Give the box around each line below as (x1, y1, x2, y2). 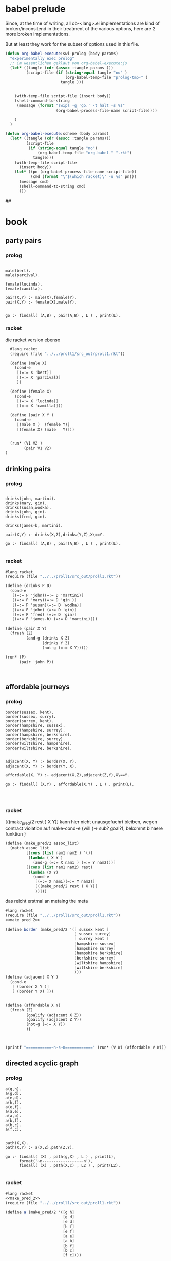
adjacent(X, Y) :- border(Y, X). (5, 763, 77, 769)
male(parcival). (5, 272, 40, 278)
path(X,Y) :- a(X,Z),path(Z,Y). (5, 1145, 74, 1150)
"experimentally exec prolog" (10, 56, 74, 61)
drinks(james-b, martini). (5, 523, 63, 528)
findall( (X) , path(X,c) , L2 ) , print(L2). (18, 1163, 121, 1168)
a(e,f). (5, 1104, 22, 1109)
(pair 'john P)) (18, 659, 54, 664)
